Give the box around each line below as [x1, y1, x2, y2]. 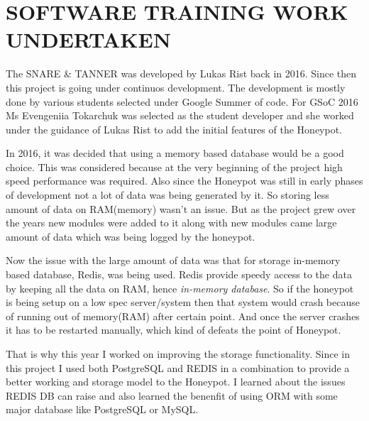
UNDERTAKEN [6, 25, 171, 54]
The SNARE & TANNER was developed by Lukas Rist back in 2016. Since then [6, 66, 357, 81]
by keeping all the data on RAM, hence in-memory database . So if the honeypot [6, 280, 354, 295]
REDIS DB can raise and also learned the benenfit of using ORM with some [6, 388, 338, 403]
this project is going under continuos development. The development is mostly [6, 80, 346, 94]
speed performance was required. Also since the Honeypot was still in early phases [6, 173, 363, 188]
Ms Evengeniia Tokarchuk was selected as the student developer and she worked [6, 108, 354, 123]
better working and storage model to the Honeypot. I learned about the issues [6, 374, 346, 389]
